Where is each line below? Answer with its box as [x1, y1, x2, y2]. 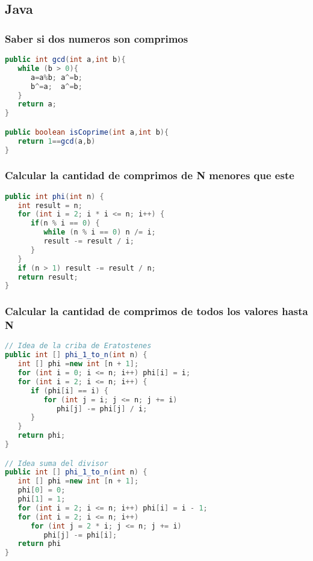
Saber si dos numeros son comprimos [5, 31, 188, 46]
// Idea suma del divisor [5, 459, 108, 468]
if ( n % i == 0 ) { [30, 219, 100, 228]
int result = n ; [17, 201, 82, 210]
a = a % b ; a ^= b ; [30, 73, 82, 82]
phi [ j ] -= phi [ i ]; [43, 530, 117, 539]
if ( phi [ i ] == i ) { [30, 386, 108, 395]
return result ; [17, 272, 78, 281]
